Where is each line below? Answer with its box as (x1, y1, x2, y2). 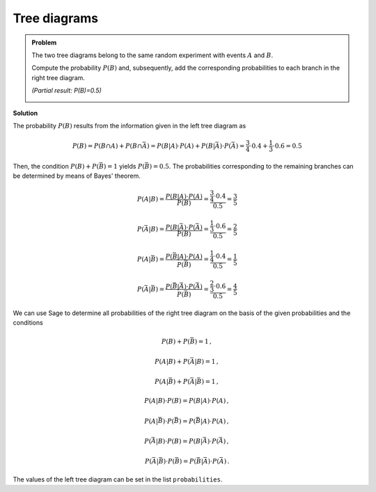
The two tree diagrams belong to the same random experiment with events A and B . (31, 51, 274, 59)
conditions (13, 318, 43, 327)
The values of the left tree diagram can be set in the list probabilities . (13, 475, 223, 484)
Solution (13, 109, 38, 117)
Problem (31, 38, 57, 47)
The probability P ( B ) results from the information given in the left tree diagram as (13, 121, 246, 130)
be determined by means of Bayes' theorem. (13, 171, 141, 180)
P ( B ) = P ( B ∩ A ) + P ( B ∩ (72, 141, 143, 150)
